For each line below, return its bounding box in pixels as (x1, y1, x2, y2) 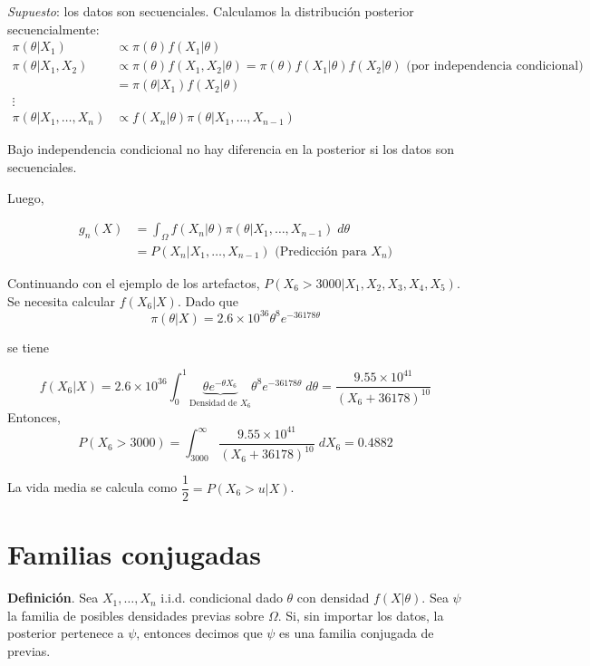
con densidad (296, 588, 370, 607)
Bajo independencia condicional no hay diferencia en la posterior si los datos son (7, 140, 455, 159)
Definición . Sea (7, 588, 99, 607)
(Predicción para (275, 245, 367, 258)
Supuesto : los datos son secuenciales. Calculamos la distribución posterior (7, 2, 414, 20)
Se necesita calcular (7, 291, 116, 310)
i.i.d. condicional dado (160, 588, 283, 607)
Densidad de (189, 398, 237, 408)
